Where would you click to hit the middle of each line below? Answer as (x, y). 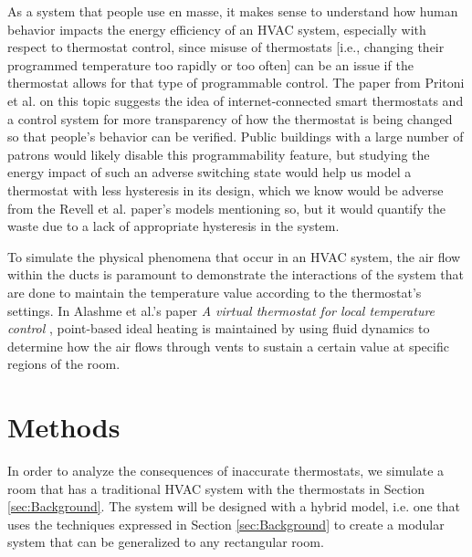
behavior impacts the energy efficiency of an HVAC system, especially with (217, 29)
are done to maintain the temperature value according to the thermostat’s (215, 292)
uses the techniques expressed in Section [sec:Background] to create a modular (226, 524)
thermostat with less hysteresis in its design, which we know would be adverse (226, 189)
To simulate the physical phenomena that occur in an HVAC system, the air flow (234, 256)
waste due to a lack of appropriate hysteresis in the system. (173, 226)
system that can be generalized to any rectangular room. (166, 542)
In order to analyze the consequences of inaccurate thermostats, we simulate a (226, 470)
